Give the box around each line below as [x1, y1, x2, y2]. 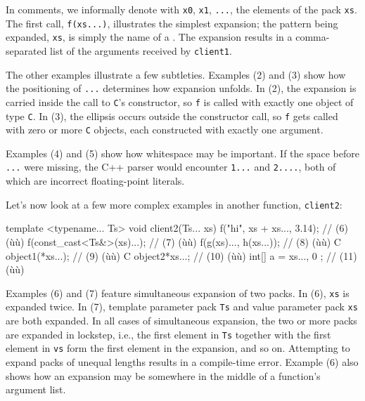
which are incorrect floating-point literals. [6, 173, 185, 188]
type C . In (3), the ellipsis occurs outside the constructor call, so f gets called [6, 108, 338, 123]
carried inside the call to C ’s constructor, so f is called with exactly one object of [6, 94, 354, 109]
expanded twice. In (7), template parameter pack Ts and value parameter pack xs [6, 299, 358, 314]
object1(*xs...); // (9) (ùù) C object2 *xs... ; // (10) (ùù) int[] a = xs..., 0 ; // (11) [6, 248, 357, 263]
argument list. [6, 382, 66, 397]
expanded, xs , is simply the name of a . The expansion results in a [6, 29, 293, 44]
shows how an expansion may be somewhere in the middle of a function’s [6, 368, 321, 383]
